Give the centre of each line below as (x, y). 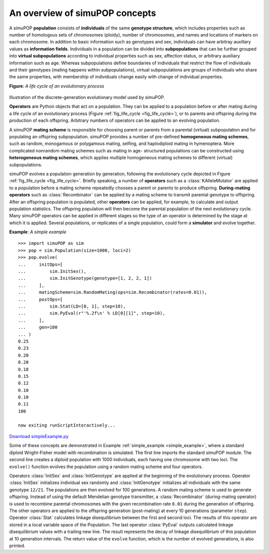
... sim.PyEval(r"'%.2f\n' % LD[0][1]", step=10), (92, 313)
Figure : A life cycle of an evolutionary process (57, 86)
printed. (17, 546)
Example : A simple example (38, 232)
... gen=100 (38, 327)
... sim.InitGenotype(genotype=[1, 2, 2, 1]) (85, 278)
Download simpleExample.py (39, 437)
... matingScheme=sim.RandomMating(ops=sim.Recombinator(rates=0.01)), (113, 292)
